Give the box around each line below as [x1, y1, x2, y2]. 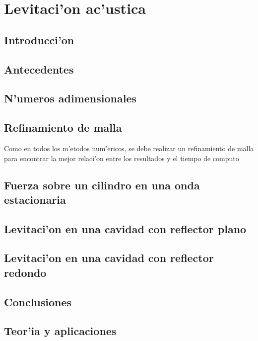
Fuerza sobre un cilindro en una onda [4, 177, 200, 192]
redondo [4, 264, 47, 280]
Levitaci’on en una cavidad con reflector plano [4, 221, 247, 236]
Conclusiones [4, 294, 72, 309]
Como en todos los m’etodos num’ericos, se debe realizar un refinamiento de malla [4, 143, 254, 153]
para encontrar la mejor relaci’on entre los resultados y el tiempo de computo [4, 153, 239, 163]
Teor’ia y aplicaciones [4, 323, 117, 339]
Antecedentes [4, 61, 74, 77]
